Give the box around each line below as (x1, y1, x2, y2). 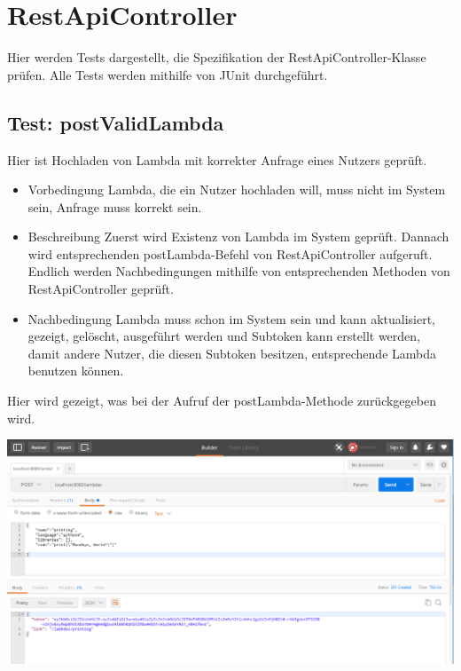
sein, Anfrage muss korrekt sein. (27, 197, 202, 216)
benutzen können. (27, 361, 124, 380)
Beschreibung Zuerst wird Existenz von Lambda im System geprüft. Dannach (27, 227, 449, 246)
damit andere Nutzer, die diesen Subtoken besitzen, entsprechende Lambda (27, 343, 437, 362)
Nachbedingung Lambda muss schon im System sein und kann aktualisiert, (27, 309, 436, 328)
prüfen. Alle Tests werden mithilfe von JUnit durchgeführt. (7, 65, 328, 83)
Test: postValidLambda (7, 108, 224, 136)
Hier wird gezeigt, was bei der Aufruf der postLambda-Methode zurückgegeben (7, 391, 436, 410)
